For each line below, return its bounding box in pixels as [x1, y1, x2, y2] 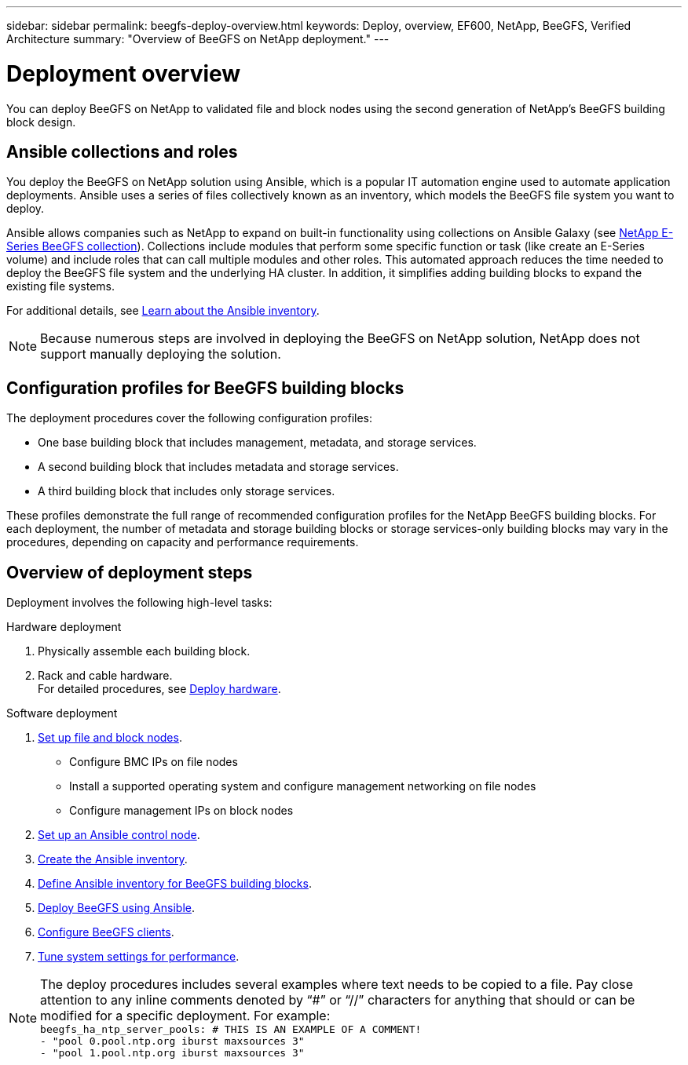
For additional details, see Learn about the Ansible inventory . [6, 304, 320, 318]
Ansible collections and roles [6, 141, 238, 162]
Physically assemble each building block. [38, 644, 251, 658]
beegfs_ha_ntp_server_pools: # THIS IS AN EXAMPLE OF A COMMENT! [40, 1023, 422, 1036]
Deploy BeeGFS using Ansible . [38, 901, 196, 915]
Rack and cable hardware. [38, 669, 173, 683]
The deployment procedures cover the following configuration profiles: [6, 411, 372, 425]
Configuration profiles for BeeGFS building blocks [6, 377, 404, 398]
